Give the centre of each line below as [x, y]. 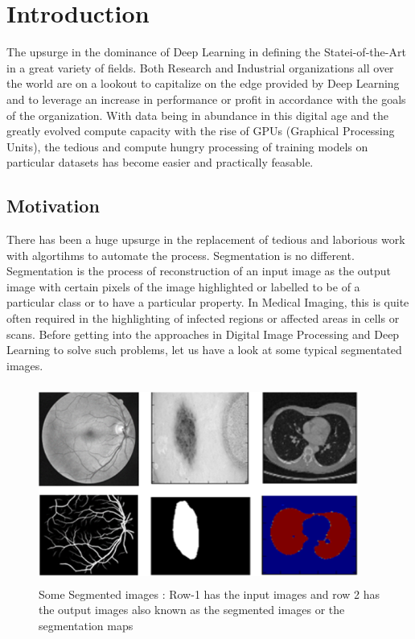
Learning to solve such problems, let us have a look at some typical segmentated [204, 350]
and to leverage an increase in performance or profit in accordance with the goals [206, 99]
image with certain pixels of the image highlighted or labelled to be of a [183, 286]
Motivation [53, 206]
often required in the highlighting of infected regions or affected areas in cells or [203, 318]
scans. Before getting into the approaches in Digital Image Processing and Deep [203, 334]
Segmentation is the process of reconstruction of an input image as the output [199, 271]
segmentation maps [86, 625]
